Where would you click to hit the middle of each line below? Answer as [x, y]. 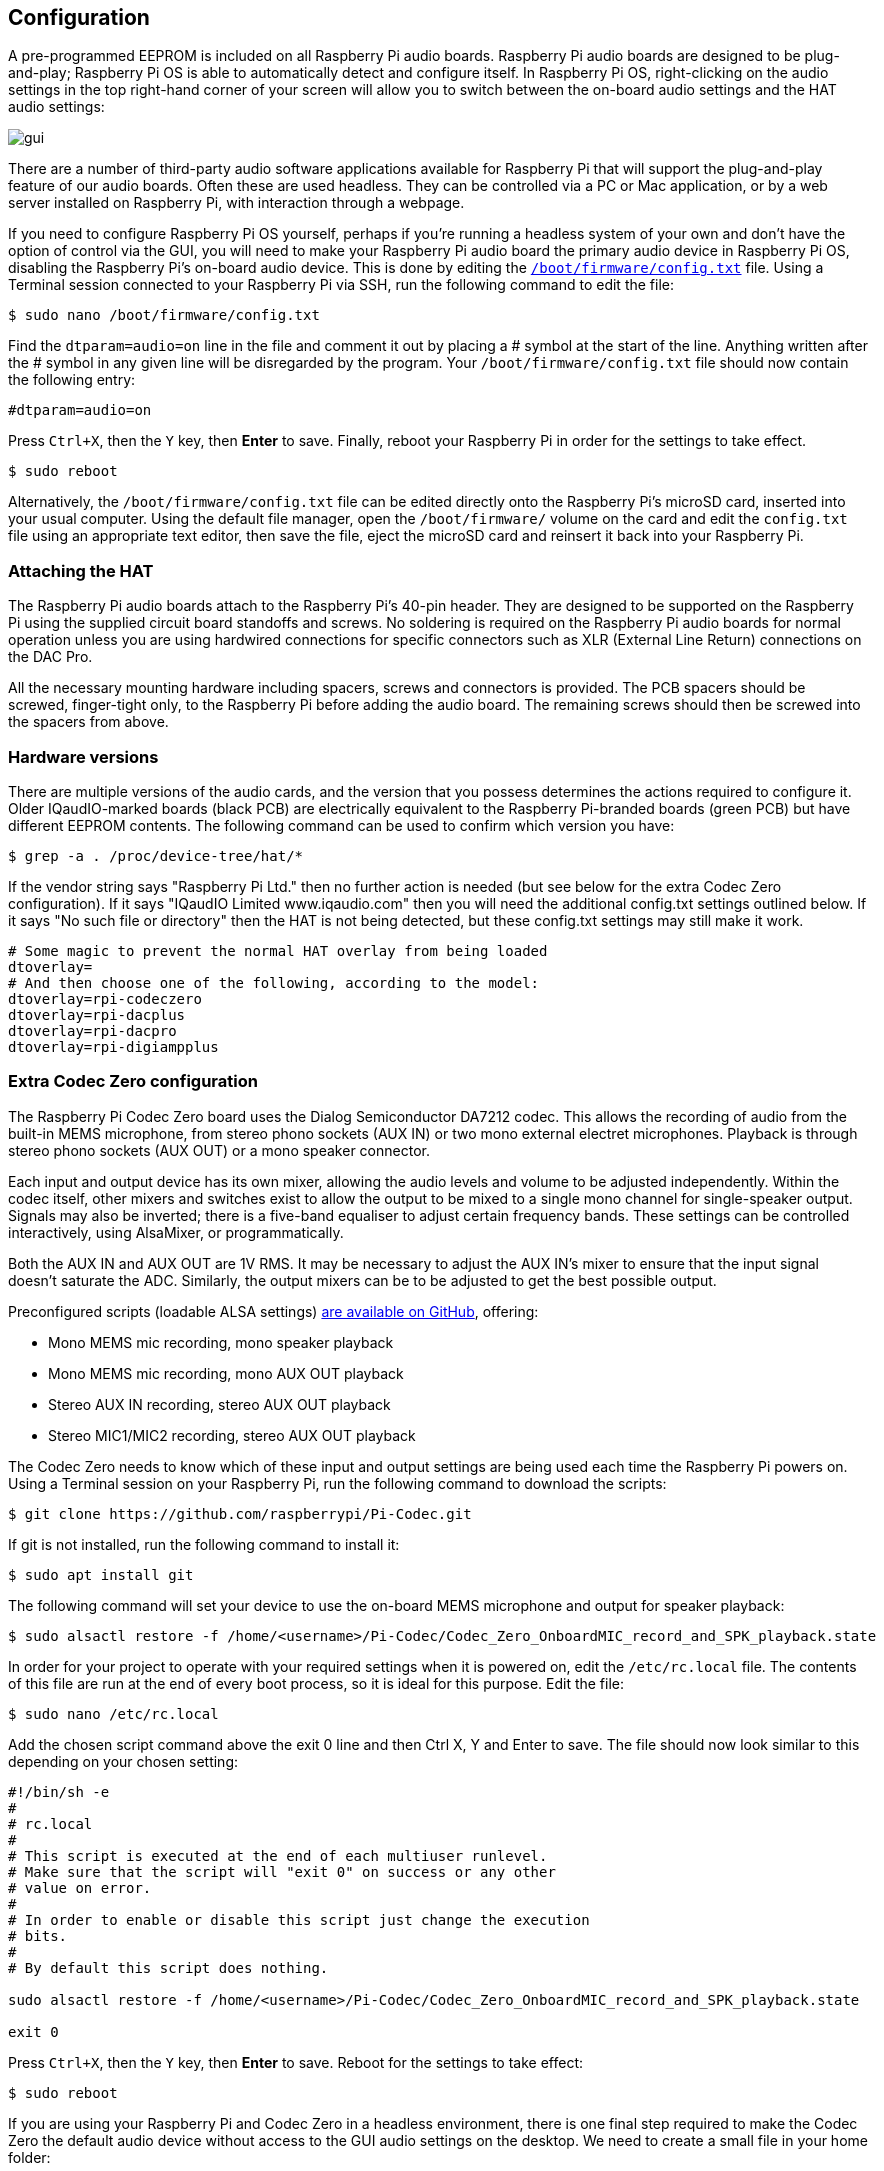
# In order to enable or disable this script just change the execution [299, 1919]
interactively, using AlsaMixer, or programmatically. [176, 1232]
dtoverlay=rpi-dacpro [92, 1030]
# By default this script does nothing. [168, 1967]
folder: [29, 2157]
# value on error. [80, 1887]
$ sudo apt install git [101, 1574]
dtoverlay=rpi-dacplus [97, 1014]
